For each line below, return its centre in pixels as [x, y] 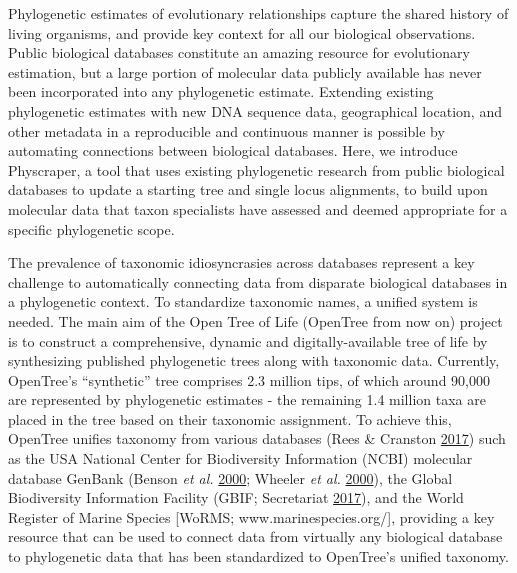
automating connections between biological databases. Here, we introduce [233, 150]
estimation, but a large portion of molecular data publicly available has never [245, 71]
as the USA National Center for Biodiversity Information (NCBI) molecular [240, 458]
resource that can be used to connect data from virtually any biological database [255, 536]
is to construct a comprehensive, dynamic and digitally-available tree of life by [248, 340]
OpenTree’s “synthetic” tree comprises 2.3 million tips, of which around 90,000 [249, 379]
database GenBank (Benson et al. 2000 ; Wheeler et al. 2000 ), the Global [230, 477]
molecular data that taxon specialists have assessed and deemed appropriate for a [258, 208]
